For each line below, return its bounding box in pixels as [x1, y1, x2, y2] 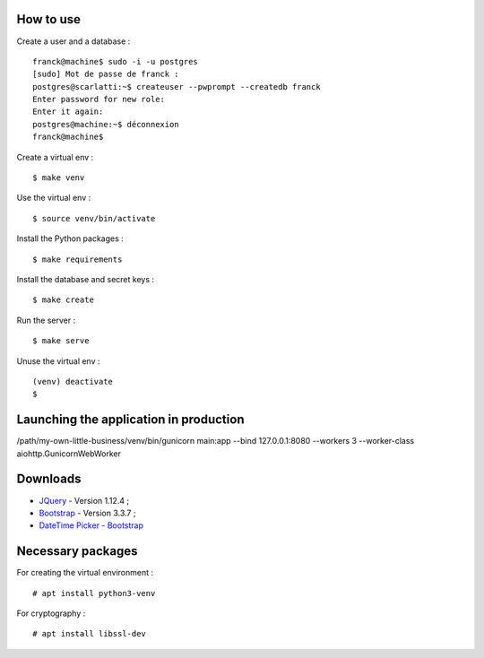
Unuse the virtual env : [16, 355, 100, 367]
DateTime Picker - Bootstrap [39, 520, 143, 531]
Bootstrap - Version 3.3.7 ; [39, 507, 136, 518]
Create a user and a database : [16, 36, 131, 47]
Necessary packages [16, 543, 138, 559]
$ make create [32, 295, 94, 305]
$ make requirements [32, 254, 123, 264]
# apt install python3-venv [32, 588, 156, 598]
